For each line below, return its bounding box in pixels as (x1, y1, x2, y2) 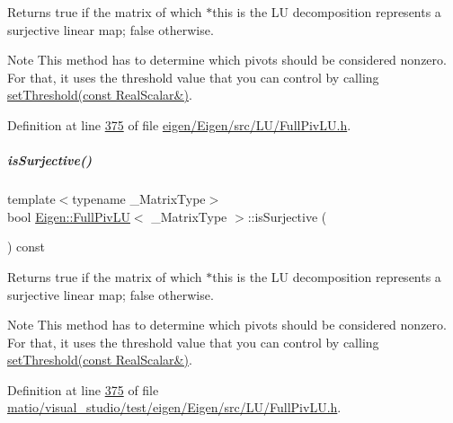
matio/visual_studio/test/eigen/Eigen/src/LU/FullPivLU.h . (7, 398, 342, 417)
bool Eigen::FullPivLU (7, 207, 130, 225)
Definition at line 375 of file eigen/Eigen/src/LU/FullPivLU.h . (7, 115, 351, 134)
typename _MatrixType (72, 189, 206, 208)
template (7, 189, 56, 208)
